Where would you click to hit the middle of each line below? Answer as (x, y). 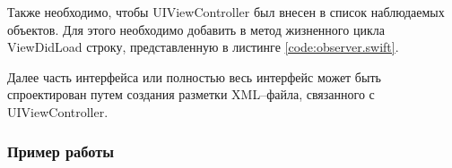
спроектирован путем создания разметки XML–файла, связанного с (191, 94)
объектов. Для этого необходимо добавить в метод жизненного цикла (196, 29)
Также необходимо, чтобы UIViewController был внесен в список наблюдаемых (226, 12)
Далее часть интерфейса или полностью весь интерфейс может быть (194, 76)
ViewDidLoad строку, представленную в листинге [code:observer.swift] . (203, 47)
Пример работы (61, 151)
